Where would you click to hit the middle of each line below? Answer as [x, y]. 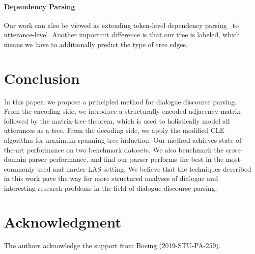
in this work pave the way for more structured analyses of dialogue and [111, 178]
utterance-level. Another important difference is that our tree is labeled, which [122, 35]
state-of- [231, 140]
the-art [14, 149]
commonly [19, 168]
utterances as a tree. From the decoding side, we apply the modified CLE [114, 130]
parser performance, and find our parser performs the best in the [126, 159]
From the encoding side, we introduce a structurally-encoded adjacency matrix [122, 111]
